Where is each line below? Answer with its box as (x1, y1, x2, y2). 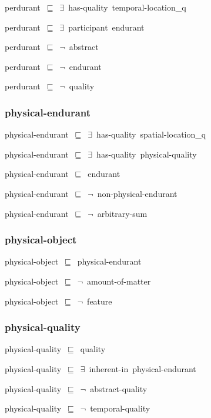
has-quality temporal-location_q (68, 1, 186, 13)
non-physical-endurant (97, 187, 177, 199)
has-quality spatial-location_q (96, 128, 206, 141)
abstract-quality (90, 382, 148, 394)
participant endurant (68, 21, 145, 33)
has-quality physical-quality (96, 148, 197, 160)
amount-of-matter (87, 275, 151, 287)
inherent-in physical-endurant (89, 362, 196, 374)
